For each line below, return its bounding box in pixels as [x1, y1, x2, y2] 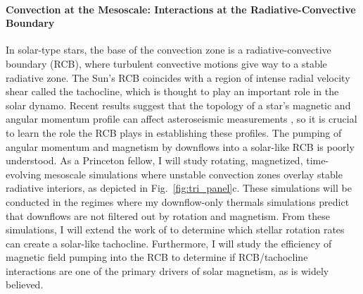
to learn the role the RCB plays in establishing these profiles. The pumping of [6, 125, 342, 140]
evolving [6, 166, 42, 181]
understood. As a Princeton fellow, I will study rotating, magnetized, [6, 153, 303, 168]
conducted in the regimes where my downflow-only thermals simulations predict [6, 194, 350, 209]
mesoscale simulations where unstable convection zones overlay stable [44, 166, 343, 181]
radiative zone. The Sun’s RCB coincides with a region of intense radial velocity [6, 70, 350, 85]
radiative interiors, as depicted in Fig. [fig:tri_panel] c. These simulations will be [6, 180, 352, 195]
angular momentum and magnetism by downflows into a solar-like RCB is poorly [6, 139, 355, 154]
